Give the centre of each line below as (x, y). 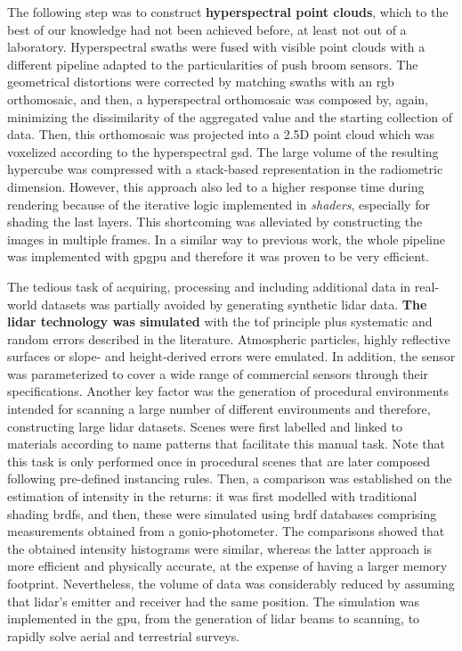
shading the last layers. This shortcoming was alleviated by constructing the (215, 222)
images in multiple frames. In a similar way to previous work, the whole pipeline (226, 239)
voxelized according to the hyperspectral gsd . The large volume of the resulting (223, 151)
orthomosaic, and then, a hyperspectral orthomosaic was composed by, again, (218, 99)
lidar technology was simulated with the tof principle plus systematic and (220, 321)
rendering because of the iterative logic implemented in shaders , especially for (219, 204)
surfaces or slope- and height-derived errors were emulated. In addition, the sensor (231, 356)
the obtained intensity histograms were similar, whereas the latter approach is (220, 548)
